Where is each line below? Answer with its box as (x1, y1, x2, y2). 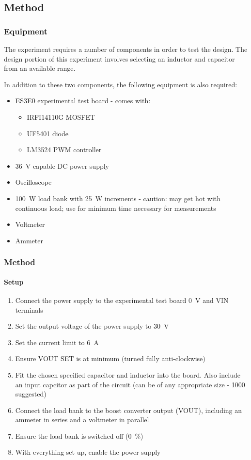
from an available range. (4, 63, 76, 73)
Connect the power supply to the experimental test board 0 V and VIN (15, 295, 229, 305)
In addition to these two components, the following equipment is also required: (4, 79, 237, 89)
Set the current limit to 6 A (15, 337, 99, 347)
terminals (15, 304, 43, 315)
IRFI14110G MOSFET (27, 111, 95, 122)
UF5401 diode (27, 128, 68, 138)
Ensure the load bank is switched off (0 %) (15, 430, 143, 441)
